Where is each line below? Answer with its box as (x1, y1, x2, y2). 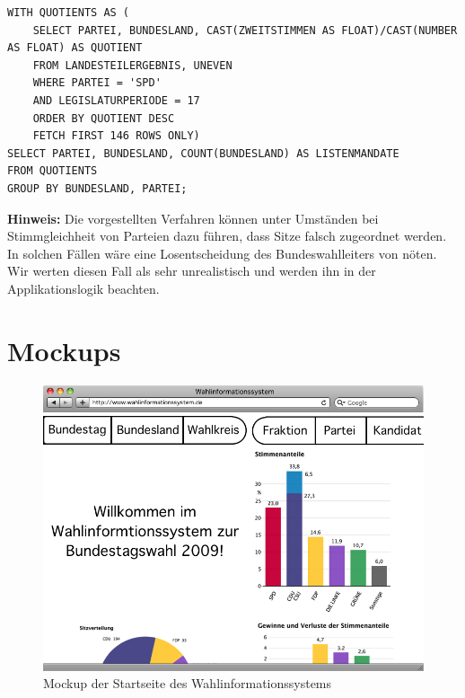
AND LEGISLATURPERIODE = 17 (32, 93, 200, 107)
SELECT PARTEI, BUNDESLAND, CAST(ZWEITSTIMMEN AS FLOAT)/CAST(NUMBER (32, 23, 458, 37)
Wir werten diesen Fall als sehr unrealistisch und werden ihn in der (7, 261, 376, 280)
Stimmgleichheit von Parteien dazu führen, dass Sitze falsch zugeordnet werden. (7, 226, 447, 245)
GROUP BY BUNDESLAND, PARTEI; (7, 181, 188, 195)
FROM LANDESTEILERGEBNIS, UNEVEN (32, 58, 232, 72)
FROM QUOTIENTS (7, 164, 98, 178)
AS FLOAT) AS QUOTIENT (7, 41, 143, 55)
